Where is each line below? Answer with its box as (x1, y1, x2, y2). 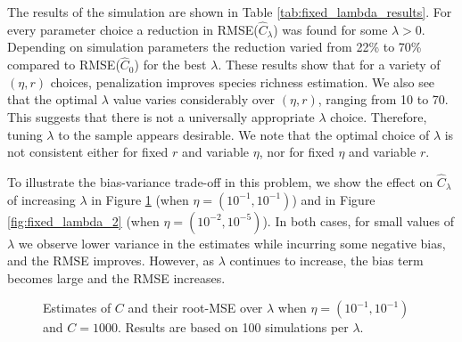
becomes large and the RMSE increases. (7, 268, 226, 287)
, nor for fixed (259, 142, 334, 161)
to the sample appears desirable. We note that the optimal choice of (58, 125, 430, 143)
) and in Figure (292, 190, 375, 208)
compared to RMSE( (7, 55, 120, 74)
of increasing (7, 190, 76, 208)
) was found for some (273, 20, 388, 38)
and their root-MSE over (128, 298, 263, 317)
